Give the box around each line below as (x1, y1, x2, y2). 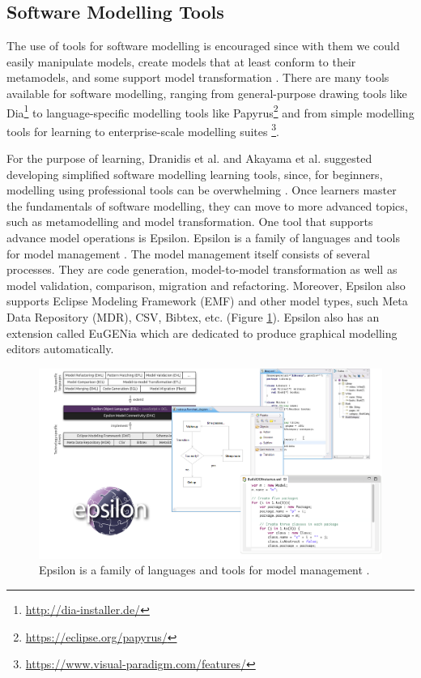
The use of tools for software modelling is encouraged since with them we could (6, 37, 400, 54)
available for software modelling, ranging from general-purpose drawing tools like (6, 84, 407, 101)
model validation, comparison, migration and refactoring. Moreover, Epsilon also (6, 276, 406, 293)
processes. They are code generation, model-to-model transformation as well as (6, 261, 398, 278)
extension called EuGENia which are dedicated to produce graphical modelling (6, 324, 398, 341)
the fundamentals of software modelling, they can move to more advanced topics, (6, 197, 408, 214)
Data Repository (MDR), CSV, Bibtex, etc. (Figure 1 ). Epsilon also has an (6, 309, 380, 326)
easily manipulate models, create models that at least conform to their (6, 53, 356, 70)
